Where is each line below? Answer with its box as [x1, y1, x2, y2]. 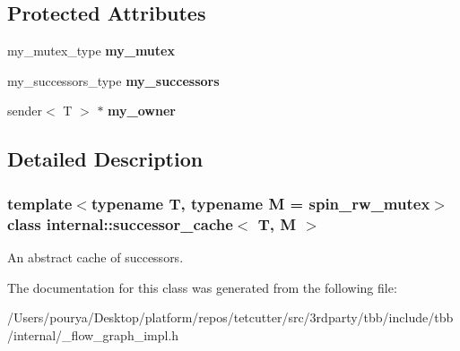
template [7, 192, 73, 214]
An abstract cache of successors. [7, 247, 184, 266]
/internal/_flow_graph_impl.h [7, 325, 179, 344]
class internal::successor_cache [7, 212, 233, 235]
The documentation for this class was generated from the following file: [7, 278, 397, 296]
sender [7, 101, 43, 120]
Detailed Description [7, 145, 204, 173]
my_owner [108, 101, 176, 120]
